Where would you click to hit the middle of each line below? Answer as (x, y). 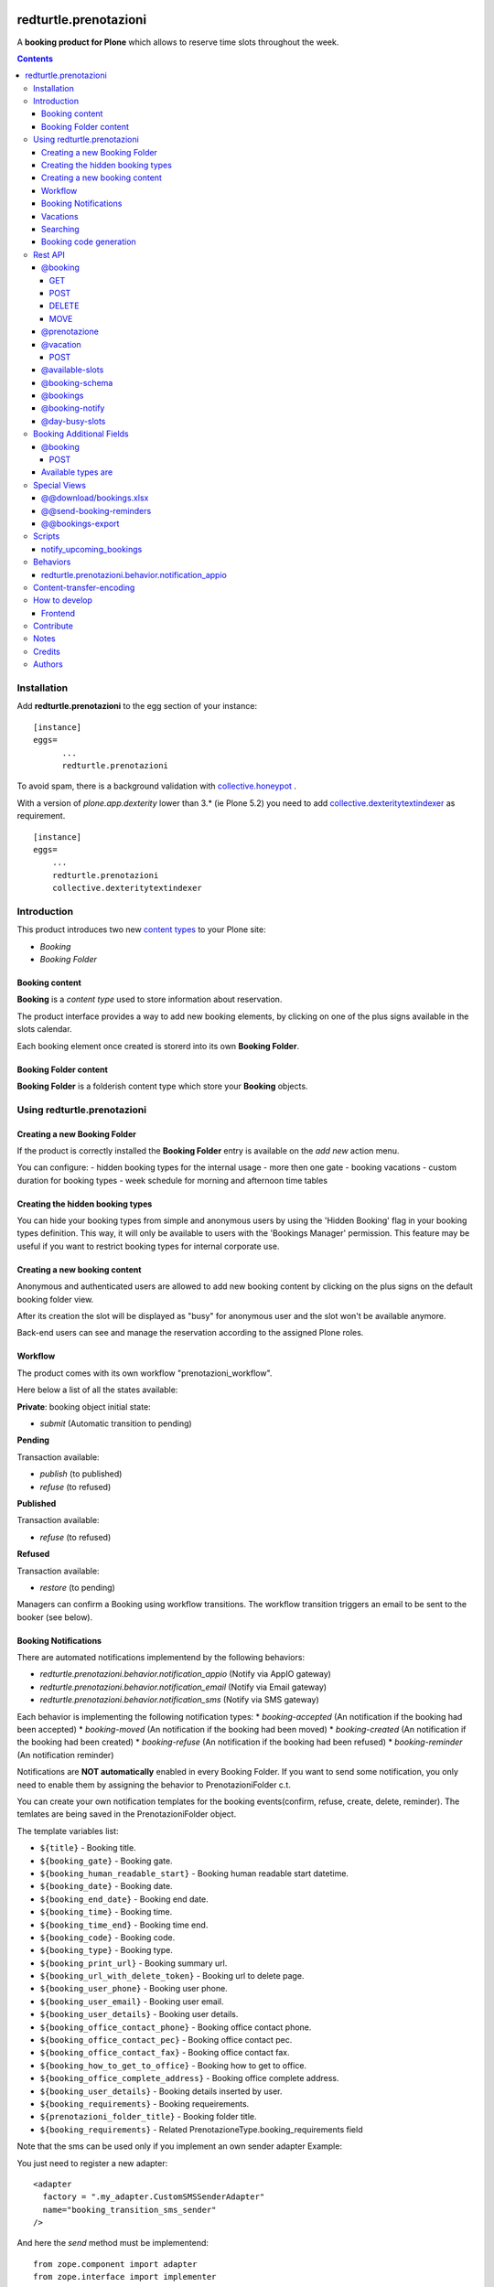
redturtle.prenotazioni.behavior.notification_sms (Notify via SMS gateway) (179, 1700)
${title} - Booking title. (88, 1848)
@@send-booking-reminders (97, 510)
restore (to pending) (78, 1587)
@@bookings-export (81, 523)
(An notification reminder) (65, 1755)
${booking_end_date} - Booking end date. (124, 1899)
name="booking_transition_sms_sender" (129, 2210)
